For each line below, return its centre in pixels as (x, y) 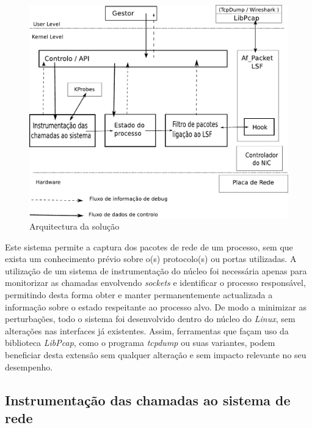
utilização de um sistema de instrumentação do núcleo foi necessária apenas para (156, 270)
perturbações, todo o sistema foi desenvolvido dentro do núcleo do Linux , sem (150, 319)
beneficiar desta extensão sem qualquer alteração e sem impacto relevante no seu (156, 354)
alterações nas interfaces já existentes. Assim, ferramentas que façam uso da (147, 330)
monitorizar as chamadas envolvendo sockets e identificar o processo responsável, (155, 283)
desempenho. (29, 366)
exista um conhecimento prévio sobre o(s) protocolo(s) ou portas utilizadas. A (151, 259)
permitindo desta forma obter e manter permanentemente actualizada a (139, 294)
